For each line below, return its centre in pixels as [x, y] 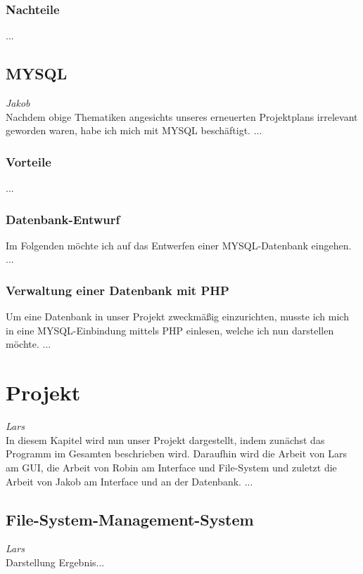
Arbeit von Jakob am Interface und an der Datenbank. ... [129, 481]
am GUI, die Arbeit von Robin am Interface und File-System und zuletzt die [171, 467]
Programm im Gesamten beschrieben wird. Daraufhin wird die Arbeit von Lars [177, 454]
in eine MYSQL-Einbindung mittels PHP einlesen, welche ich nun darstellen [170, 330]
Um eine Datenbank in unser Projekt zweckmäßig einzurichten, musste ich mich [177, 317]
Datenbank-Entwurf [63, 219]
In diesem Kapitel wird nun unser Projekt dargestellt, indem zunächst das [165, 439]
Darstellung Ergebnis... [55, 562]
